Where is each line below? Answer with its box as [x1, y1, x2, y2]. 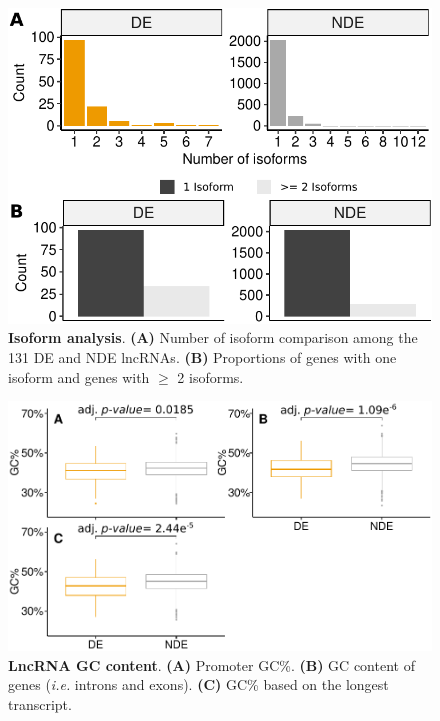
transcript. [8, 693, 72, 714]
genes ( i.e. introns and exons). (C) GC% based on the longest [8, 674, 389, 695]
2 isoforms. [177, 366, 244, 387]
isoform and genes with [8, 366, 150, 387]
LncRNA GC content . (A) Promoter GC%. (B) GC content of [8, 654, 415, 675]
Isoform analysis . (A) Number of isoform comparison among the [8, 327, 418, 348]
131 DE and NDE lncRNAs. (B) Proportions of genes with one [8, 347, 397, 368]
